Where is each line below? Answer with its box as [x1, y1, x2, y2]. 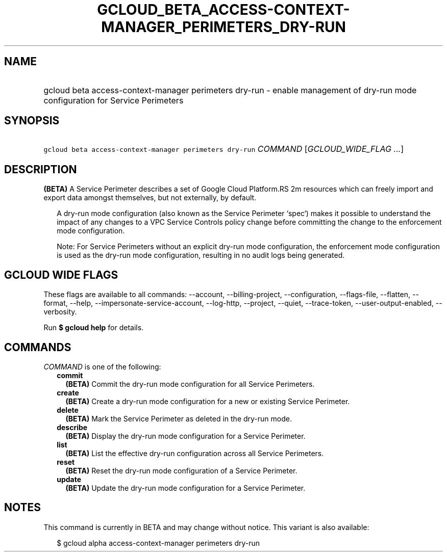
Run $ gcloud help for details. [43, 323, 144, 332]
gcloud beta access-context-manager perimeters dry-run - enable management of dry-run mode [43, 85, 417, 95]
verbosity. [43, 307, 77, 316]
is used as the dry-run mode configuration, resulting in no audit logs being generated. [57, 251, 345, 260]
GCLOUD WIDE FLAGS [4, 268, 118, 281]
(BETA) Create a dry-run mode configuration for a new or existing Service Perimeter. [65, 396, 350, 406]
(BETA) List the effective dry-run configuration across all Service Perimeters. [65, 448, 324, 458]
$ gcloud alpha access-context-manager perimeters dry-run [57, 538, 260, 547]
